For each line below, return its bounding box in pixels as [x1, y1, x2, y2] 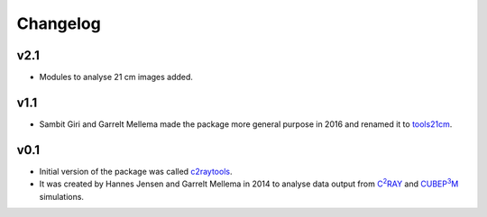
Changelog [16, 14, 101, 33]
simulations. [39, 191, 85, 202]
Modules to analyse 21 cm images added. [39, 72, 194, 83]
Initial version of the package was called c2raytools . [39, 166, 233, 176]
